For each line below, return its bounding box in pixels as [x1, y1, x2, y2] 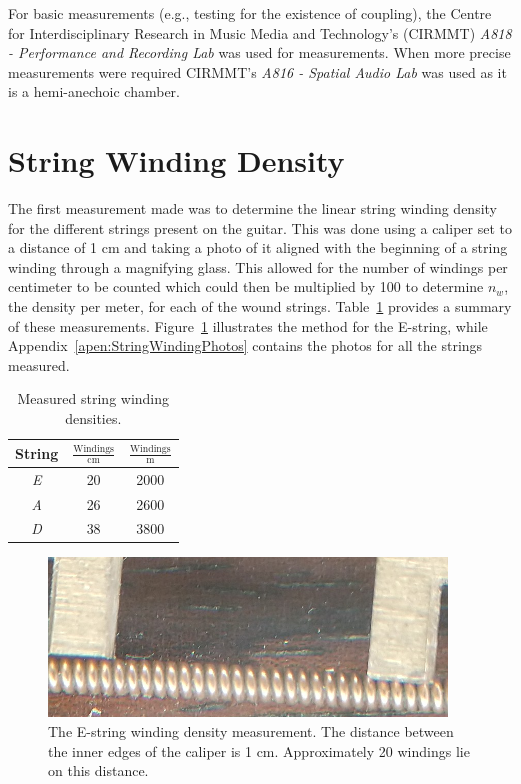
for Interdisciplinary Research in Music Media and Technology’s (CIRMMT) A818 [8, 22, 512, 43]
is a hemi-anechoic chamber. [8, 81, 180, 102]
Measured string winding [17, 388, 170, 409]
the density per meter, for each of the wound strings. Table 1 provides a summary [8, 296, 512, 317]
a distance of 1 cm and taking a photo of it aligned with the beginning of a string [8, 237, 508, 258]
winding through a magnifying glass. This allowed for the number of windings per [8, 256, 508, 277]
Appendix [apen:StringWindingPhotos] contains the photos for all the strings [8, 335, 483, 356]
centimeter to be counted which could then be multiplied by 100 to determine [8, 276, 484, 297]
